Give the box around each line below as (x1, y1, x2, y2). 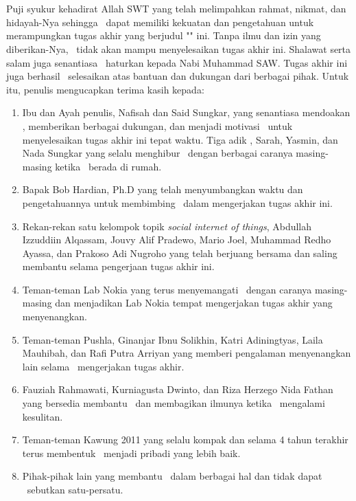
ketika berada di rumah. (55, 159, 162, 173)
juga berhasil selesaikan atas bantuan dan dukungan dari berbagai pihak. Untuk (6, 69, 349, 83)
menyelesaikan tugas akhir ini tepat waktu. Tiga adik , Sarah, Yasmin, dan (22, 132, 338, 146)
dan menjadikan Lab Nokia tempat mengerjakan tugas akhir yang (55, 296, 333, 310)
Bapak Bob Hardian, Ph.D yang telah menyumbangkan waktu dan (22, 182, 303, 197)
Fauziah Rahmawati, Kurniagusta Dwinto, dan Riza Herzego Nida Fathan (22, 382, 333, 397)
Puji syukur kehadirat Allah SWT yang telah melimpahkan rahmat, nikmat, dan (6, 1, 346, 16)
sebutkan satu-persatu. (27, 482, 123, 496)
